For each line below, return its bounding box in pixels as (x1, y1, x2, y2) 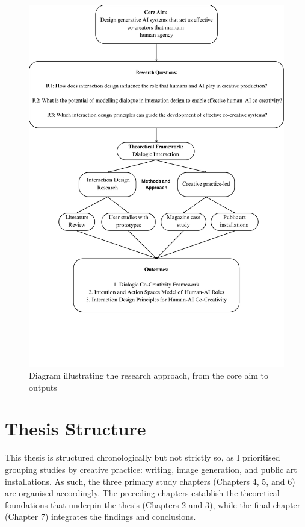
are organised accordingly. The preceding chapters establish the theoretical (5, 487, 280, 499)
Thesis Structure (5, 416, 146, 441)
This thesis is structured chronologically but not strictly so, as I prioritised (5, 451, 280, 464)
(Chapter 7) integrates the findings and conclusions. (5, 510, 196, 523)
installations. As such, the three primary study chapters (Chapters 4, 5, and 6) (5, 475, 295, 487)
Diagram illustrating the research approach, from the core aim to (29, 369, 269, 382)
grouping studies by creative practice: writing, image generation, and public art (5, 463, 297, 476)
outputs (29, 380, 57, 393)
